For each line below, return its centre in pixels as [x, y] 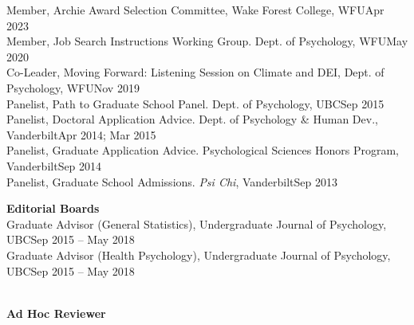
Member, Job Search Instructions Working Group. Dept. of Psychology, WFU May [207, 41]
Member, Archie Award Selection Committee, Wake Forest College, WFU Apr [195, 10]
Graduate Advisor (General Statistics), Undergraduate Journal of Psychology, [197, 223]
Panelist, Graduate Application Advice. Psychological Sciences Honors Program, [203, 150]
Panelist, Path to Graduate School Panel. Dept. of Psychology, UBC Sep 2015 [195, 103]
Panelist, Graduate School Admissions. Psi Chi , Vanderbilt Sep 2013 [172, 181]
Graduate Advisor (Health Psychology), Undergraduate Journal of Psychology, [199, 255]
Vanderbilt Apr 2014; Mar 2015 [81, 134]
